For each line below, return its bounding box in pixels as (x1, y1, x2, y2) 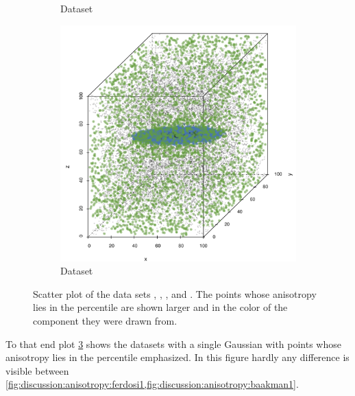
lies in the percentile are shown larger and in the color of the (33, 300, 288, 314)
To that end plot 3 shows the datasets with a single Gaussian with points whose (5, 336, 341, 351)
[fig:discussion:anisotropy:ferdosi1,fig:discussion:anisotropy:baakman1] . (5, 377, 299, 391)
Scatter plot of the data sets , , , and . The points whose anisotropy (33, 286, 317, 301)
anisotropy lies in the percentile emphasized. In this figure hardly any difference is (5, 350, 350, 364)
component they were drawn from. (33, 313, 177, 327)
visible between (5, 363, 69, 377)
